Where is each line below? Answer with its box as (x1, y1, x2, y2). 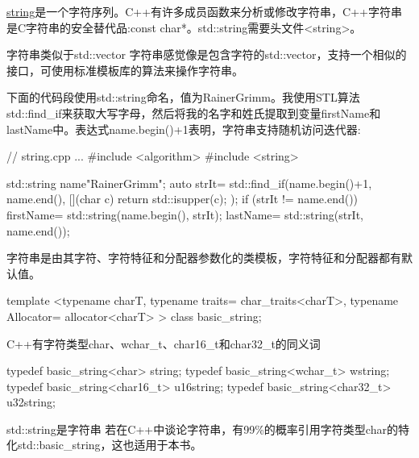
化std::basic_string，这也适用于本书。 (6, 436, 202, 453)
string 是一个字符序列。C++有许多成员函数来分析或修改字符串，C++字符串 (6, 3, 402, 19)
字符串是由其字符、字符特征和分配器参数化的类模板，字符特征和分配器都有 (6, 249, 401, 266)
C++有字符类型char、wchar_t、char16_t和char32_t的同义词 (6, 335, 321, 352)
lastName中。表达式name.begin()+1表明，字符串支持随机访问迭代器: (6, 120, 361, 137)
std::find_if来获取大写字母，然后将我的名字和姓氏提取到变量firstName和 (6, 104, 381, 121)
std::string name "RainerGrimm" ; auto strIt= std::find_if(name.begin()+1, (6, 174, 372, 191)
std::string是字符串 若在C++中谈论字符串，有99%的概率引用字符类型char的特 (6, 420, 409, 437)
